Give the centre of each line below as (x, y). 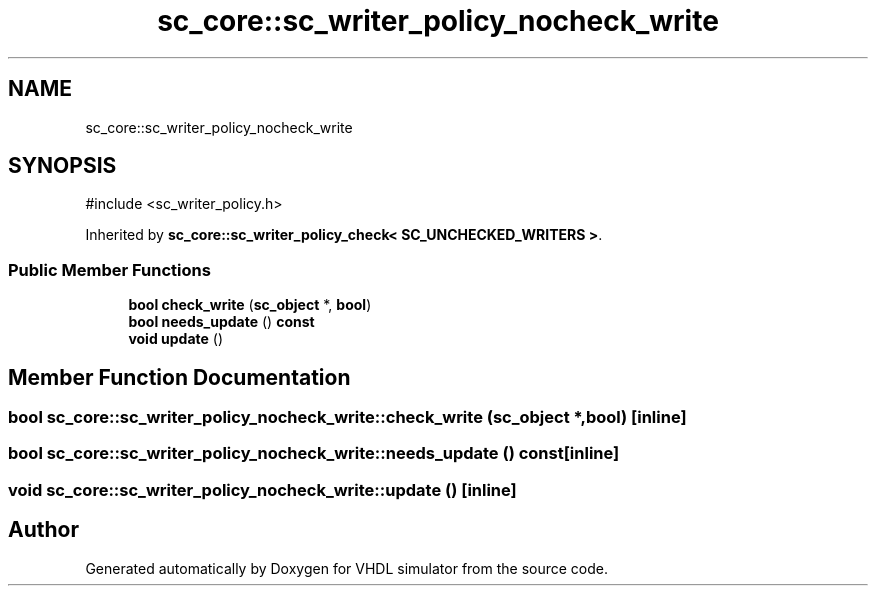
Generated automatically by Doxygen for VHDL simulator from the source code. (347, 568)
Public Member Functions (109, 269)
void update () (176, 339)
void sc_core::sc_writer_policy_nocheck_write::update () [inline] (262, 489)
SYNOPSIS (62, 166)
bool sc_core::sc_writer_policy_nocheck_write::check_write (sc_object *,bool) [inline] (347, 417)
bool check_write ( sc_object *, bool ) (250, 305)
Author (43, 530)
